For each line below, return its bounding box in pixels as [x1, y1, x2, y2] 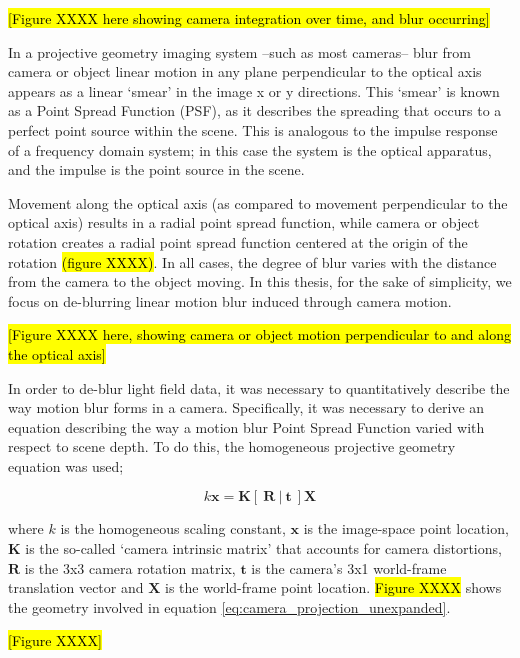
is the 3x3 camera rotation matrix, [24, 557, 236, 578]
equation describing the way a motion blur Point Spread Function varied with [8, 416, 485, 437]
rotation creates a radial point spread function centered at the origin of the [8, 231, 468, 252]
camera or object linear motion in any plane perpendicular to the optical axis [8, 61, 482, 82]
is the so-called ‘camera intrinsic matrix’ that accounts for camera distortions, [25, 538, 502, 559]
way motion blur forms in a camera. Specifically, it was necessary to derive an [8, 397, 485, 418]
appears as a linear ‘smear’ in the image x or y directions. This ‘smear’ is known [8, 80, 500, 101]
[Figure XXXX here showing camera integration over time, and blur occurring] [8, 8, 490, 28]
